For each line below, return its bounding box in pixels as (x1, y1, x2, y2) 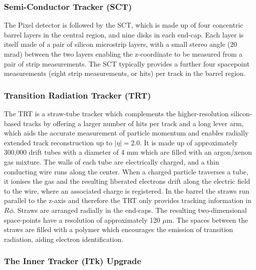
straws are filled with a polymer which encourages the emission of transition (4, 224, 233, 235)
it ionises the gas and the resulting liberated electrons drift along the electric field (4, 176, 250, 186)
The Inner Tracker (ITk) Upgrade (4, 255, 141, 267)
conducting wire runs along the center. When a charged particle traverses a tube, (4, 166, 249, 176)
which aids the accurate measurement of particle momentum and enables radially (4, 128, 249, 138)
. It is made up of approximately (139, 137, 238, 147)
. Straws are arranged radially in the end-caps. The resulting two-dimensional (13, 204, 247, 215)
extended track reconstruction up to (4, 137, 112, 147)
